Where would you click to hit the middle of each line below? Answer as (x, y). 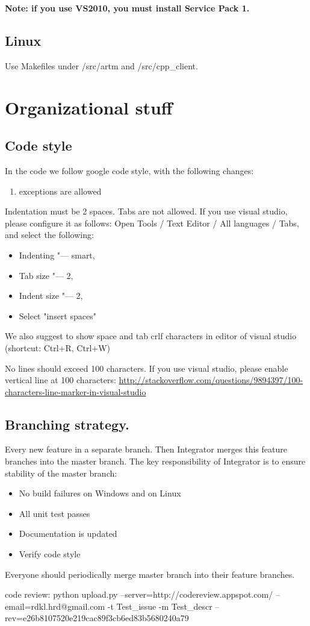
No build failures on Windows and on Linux (100, 493)
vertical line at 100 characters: (60, 380)
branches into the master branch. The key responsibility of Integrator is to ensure (155, 461)
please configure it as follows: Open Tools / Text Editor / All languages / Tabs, (152, 223)
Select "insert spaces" (57, 315)
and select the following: (49, 235)
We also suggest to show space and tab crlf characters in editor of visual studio (151, 336)
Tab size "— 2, (46, 275)
